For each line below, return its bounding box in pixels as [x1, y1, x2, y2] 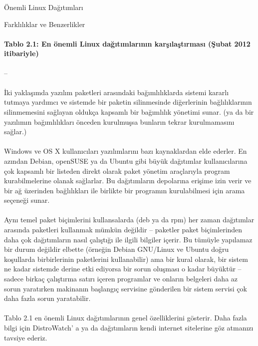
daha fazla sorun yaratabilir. [4, 293, 91, 303]
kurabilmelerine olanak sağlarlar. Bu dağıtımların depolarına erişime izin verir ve [4, 175, 252, 186]
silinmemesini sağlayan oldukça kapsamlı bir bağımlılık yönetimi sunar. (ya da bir [4, 106, 254, 117]
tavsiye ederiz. [4, 332, 47, 342]
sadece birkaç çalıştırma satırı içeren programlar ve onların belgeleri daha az [4, 273, 238, 284]
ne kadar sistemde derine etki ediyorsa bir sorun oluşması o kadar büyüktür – [4, 263, 242, 274]
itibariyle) [4, 48, 39, 59]
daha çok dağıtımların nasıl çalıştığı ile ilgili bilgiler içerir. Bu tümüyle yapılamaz [4, 234, 253, 244]
